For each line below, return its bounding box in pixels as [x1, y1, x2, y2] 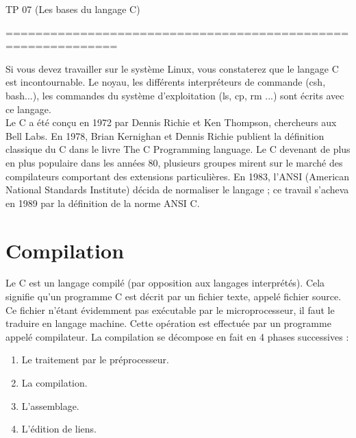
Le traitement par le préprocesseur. [21, 352, 169, 367]
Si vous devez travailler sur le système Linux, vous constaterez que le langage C [5, 61, 339, 75]
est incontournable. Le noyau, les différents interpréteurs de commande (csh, [5, 75, 326, 89]
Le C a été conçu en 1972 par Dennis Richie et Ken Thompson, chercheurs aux [5, 115, 337, 130]
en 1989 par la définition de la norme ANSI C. [5, 195, 200, 210]
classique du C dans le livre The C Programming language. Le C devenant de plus [5, 142, 351, 156]
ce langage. [5, 101, 51, 116]
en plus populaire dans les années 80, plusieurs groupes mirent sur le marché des [5, 155, 343, 169]
